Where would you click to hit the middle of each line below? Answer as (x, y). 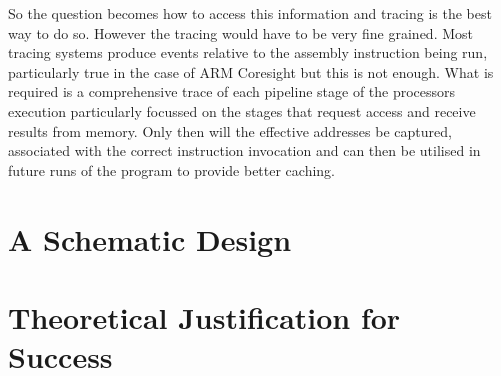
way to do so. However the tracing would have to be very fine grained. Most (240, 32)
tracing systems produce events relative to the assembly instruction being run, (248, 52)
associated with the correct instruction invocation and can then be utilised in (244, 150)
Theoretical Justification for (204, 316)
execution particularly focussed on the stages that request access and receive (242, 110)
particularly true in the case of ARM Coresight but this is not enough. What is (251, 71)
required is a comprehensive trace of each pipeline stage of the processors (232, 91)
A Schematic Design (150, 238)
